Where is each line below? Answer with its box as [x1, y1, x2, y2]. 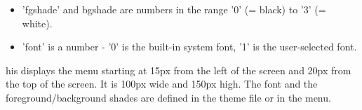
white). [22, 15, 53, 30]
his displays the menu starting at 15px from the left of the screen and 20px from [6, 62, 351, 77]
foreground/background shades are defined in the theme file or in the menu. [6, 90, 331, 104]
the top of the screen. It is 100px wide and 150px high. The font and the [6, 76, 318, 91]
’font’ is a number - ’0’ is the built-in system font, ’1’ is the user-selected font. [22, 39, 357, 54]
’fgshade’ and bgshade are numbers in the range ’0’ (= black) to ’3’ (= [22, 2, 326, 16]
